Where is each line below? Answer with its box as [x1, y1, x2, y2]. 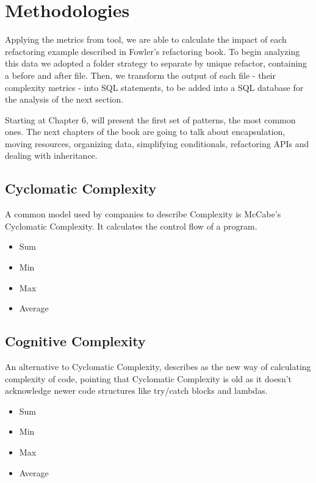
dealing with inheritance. [5, 149, 98, 162]
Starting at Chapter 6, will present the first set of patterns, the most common [5, 113, 296, 126]
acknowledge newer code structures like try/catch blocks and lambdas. [5, 384, 268, 397]
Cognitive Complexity [5, 332, 146, 350]
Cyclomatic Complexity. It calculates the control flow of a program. [5, 219, 257, 232]
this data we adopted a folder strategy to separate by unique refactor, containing [5, 57, 307, 70]
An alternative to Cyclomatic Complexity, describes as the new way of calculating [5, 360, 311, 373]
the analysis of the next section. [5, 93, 124, 106]
